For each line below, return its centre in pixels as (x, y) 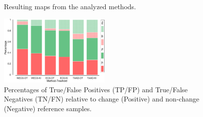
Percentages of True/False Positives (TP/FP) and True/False (96, 89)
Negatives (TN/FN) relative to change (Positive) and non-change (102, 99)
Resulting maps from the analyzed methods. (70, 7)
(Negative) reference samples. (48, 108)
